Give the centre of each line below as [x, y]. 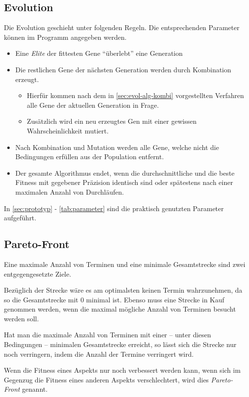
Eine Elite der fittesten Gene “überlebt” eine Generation [99, 53]
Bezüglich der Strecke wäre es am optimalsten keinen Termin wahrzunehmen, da [123, 290]
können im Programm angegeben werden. [65, 37]
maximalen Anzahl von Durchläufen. [70, 191]
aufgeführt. [20, 218]
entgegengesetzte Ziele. [38, 273]
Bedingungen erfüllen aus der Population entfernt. [90, 157]
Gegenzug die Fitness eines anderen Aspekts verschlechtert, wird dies [106, 379]
